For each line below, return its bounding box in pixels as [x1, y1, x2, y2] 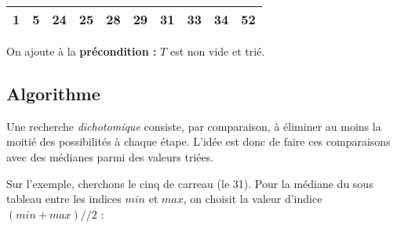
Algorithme [6, 81, 100, 105]
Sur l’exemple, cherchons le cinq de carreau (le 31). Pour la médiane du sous [6, 175, 373, 191]
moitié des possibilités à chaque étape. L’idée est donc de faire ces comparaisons [6, 133, 391, 150]
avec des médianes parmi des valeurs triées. [6, 148, 214, 165]
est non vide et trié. [169, 43, 265, 59]
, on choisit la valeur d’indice [183, 190, 322, 207]
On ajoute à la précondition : [6, 43, 157, 59]
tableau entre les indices [6, 190, 122, 207]
